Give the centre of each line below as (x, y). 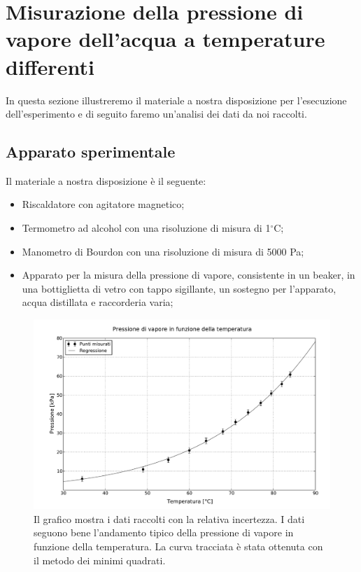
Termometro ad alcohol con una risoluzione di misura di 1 (146, 228)
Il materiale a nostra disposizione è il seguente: (106, 180)
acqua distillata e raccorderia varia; (98, 302)
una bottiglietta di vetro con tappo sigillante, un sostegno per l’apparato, (179, 288)
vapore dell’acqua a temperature (165, 39)
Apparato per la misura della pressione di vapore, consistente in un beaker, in (189, 275)
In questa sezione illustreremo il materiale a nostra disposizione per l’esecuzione (176, 100)
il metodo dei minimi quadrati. (100, 560)
